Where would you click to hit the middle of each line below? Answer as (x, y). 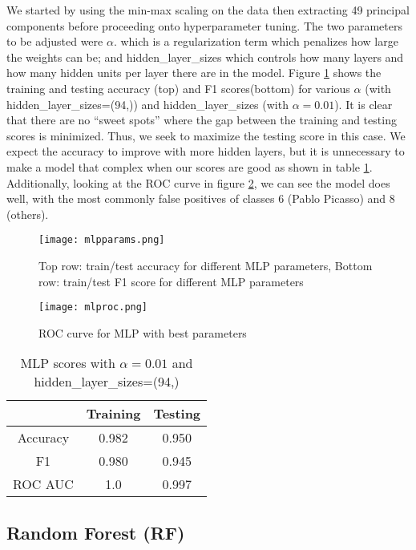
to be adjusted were (55, 41)
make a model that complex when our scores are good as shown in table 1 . (190, 166)
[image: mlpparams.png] (102, 240)
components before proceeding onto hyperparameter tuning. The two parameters (204, 25)
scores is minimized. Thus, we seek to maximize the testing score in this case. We (206, 135)
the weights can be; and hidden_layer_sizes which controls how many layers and (205, 57)
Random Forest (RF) (96, 532)
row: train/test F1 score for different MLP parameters (171, 281)
